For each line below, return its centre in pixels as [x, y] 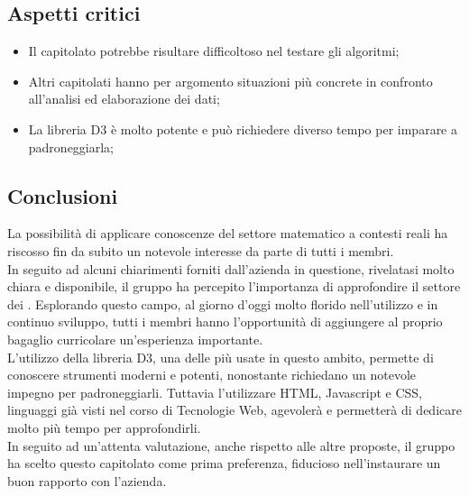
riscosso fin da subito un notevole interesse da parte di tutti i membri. [201, 250]
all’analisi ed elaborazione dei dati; [124, 99]
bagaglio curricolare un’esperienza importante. [135, 339]
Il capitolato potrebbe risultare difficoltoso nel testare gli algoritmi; [214, 51]
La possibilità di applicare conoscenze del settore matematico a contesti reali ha [228, 233]
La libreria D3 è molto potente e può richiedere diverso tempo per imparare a [243, 129]
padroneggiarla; [71, 147]
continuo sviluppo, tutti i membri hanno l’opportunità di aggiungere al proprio [225, 321]
